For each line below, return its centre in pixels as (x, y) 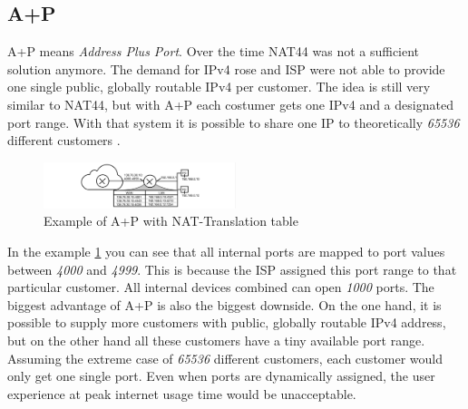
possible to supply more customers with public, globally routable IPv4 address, (227, 322)
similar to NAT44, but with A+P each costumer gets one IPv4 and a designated (230, 104)
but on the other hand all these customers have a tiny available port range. (216, 341)
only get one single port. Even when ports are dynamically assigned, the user (221, 376)
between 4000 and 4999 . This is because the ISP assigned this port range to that (232, 269)
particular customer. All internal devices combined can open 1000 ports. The (221, 287)
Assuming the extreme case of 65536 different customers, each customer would (225, 358)
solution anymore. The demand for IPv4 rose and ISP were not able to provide (226, 68)
